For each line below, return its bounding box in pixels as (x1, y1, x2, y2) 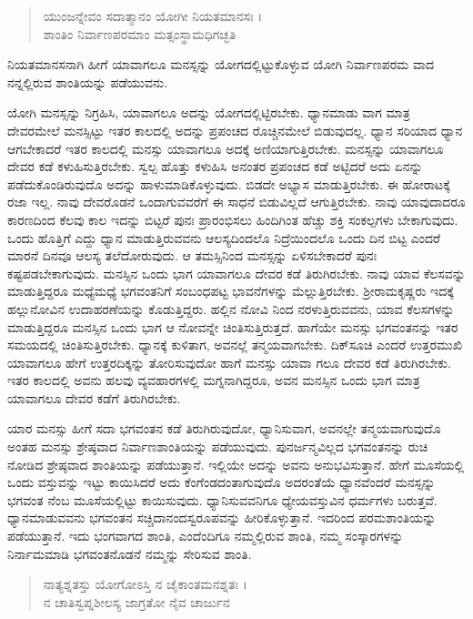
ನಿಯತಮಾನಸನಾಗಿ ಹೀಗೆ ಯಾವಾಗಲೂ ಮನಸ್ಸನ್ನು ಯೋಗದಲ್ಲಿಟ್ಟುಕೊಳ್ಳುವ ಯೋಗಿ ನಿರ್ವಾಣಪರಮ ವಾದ (7, 55, 435, 74)
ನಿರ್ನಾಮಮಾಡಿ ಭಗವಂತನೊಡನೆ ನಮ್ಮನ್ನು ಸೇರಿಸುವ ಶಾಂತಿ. (7, 543, 252, 563)
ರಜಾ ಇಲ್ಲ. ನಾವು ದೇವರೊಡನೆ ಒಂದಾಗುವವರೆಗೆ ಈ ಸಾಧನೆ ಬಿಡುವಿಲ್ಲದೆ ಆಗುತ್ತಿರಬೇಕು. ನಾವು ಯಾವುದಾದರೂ (7, 192, 466, 211)
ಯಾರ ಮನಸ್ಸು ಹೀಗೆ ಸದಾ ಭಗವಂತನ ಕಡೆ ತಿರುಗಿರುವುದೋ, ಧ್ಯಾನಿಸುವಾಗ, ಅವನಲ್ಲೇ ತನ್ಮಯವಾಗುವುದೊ (7, 419, 441, 438)
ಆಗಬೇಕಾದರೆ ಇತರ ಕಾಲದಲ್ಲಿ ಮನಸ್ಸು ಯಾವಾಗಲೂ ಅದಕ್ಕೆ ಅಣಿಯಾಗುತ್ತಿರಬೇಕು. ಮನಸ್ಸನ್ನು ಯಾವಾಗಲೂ (7, 138, 444, 157)
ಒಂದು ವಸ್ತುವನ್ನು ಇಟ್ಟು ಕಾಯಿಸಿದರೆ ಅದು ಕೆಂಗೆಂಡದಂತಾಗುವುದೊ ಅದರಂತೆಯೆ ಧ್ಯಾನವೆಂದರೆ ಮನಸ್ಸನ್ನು (7, 472, 436, 492)
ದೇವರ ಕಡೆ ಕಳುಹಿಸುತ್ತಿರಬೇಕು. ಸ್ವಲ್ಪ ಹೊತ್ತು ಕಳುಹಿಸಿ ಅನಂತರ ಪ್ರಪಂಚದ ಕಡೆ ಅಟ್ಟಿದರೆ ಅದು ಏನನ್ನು (7, 157, 423, 176)
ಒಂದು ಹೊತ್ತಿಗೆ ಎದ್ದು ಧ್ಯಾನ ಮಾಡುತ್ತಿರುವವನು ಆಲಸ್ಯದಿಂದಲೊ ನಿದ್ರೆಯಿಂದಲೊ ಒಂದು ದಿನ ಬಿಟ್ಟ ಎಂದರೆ (7, 228, 440, 247)
